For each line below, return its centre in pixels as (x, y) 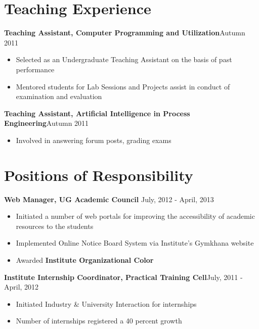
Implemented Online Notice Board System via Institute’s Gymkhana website (135, 243)
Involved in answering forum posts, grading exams (94, 140)
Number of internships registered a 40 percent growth (99, 321)
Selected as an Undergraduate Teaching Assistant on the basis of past (124, 59)
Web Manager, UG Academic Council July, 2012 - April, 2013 (109, 199)
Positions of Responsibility (99, 175)
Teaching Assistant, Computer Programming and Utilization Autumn (125, 33)
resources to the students (55, 226)
